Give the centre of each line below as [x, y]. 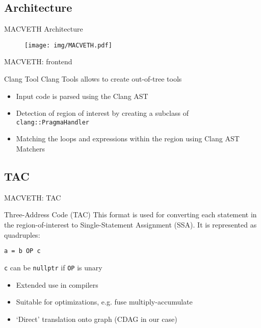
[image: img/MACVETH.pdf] [68, 45]
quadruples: [22, 234]
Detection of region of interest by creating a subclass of [102, 113]
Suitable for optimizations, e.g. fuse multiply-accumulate [104, 302]
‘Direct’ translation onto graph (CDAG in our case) [97, 319]
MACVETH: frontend [38, 61]
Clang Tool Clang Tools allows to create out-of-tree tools [93, 79]
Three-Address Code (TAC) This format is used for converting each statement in [130, 215]
